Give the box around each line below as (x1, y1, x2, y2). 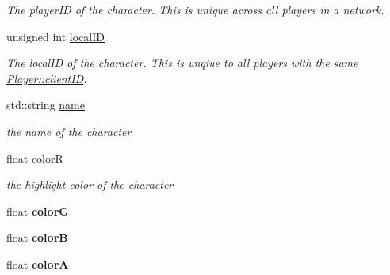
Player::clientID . (6, 70, 87, 86)
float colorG (6, 202, 69, 219)
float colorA (6, 255, 69, 272)
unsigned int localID (6, 28, 105, 44)
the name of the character (6, 122, 132, 139)
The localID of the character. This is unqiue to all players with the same (6, 55, 358, 71)
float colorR (6, 149, 63, 166)
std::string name (6, 96, 85, 113)
